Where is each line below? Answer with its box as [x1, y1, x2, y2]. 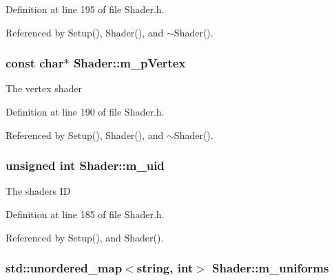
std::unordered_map [6, 259, 123, 277]
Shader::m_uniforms [212, 259, 329, 277]
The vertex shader [6, 81, 82, 96]
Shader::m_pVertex [73, 54, 186, 72]
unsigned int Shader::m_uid [6, 157, 165, 174]
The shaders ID [6, 184, 71, 198]
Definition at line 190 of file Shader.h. [6, 105, 165, 118]
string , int [136, 259, 194, 277]
